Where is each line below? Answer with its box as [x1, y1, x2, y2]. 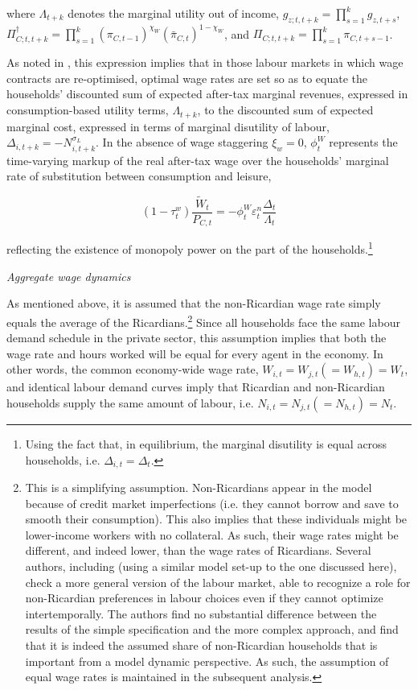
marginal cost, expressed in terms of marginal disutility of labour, [6, 118, 330, 134]
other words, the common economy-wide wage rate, [6, 361, 259, 378]
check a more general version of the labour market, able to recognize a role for [25, 573, 411, 590]
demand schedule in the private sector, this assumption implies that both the [6, 329, 387, 346]
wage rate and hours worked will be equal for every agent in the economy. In [6, 345, 383, 362]
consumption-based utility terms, [6, 101, 169, 118]
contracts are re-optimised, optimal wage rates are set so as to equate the [6, 69, 367, 86]
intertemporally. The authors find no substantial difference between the [25, 605, 377, 622]
